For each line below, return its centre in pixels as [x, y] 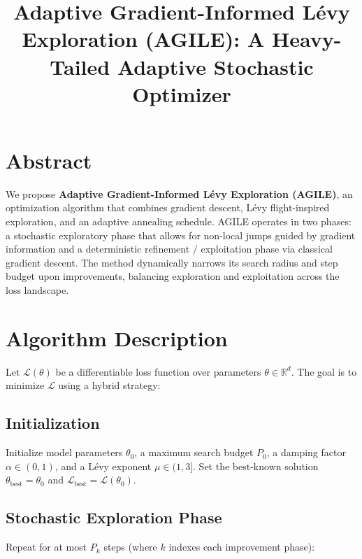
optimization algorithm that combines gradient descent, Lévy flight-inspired [168, 207]
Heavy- [306, 39]
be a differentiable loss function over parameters [158, 371]
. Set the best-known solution [256, 466]
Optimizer [182, 93]
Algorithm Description [117, 338]
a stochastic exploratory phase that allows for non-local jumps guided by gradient [181, 235]
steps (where [130, 547]
